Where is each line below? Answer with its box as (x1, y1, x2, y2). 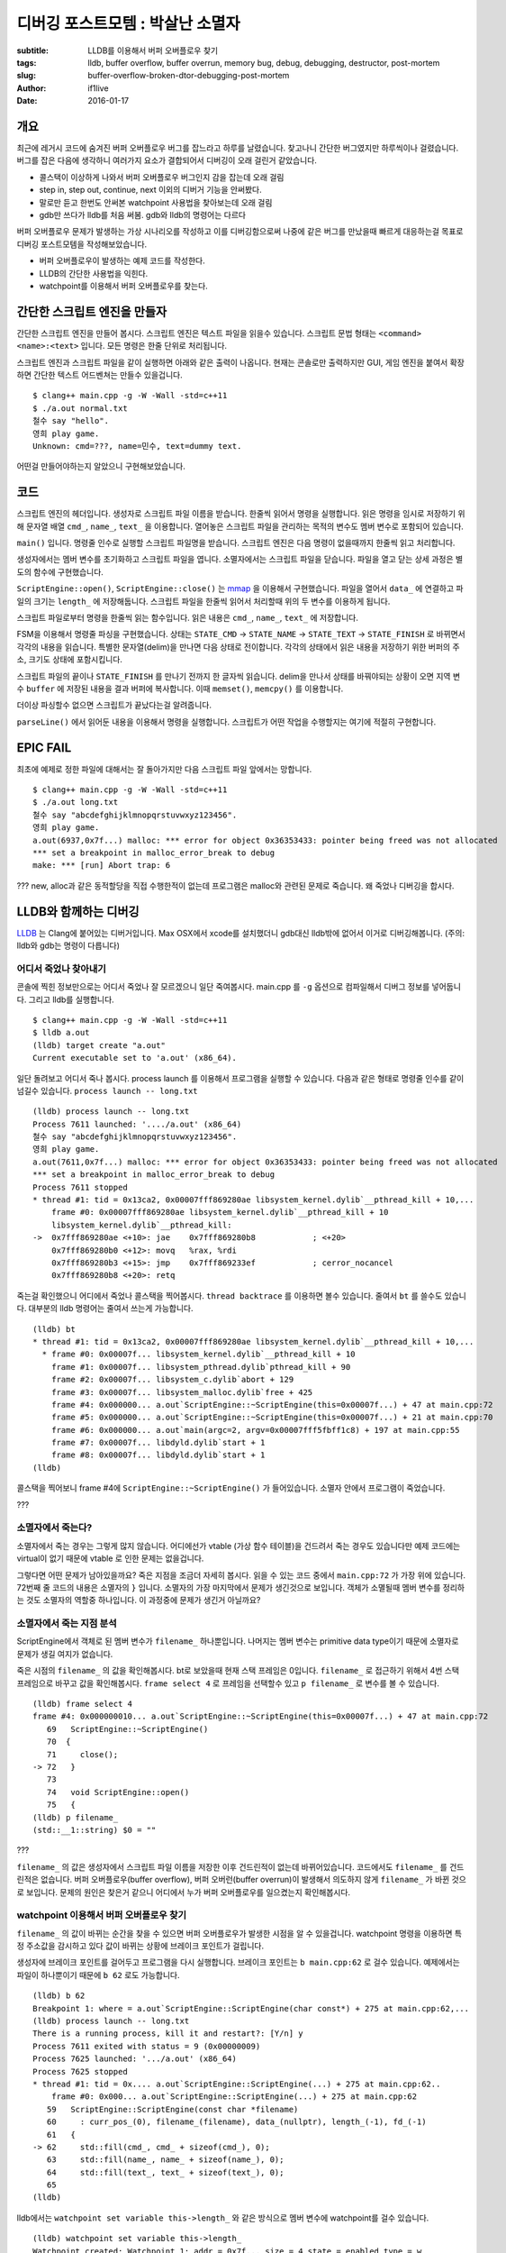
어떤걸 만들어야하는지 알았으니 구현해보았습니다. (16, 461, 186, 472)
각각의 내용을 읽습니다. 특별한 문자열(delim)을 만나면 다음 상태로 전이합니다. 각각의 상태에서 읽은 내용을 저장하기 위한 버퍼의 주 (16, 641, 460, 652)
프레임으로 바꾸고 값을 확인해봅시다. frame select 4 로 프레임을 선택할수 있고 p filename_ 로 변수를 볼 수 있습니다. (16, 1677, 440, 1689)
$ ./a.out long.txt (32, 798, 119, 807)
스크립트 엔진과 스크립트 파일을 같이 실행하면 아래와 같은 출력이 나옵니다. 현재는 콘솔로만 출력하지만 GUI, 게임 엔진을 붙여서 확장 (16, 357, 465, 368)
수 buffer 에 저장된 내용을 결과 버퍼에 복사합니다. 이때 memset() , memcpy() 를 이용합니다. (16, 683, 344, 694)
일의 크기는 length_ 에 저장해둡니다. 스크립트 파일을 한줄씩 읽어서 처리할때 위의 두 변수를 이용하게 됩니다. (16, 596, 391, 607)
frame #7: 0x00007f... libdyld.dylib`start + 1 (50, 1437, 266, 1448)
